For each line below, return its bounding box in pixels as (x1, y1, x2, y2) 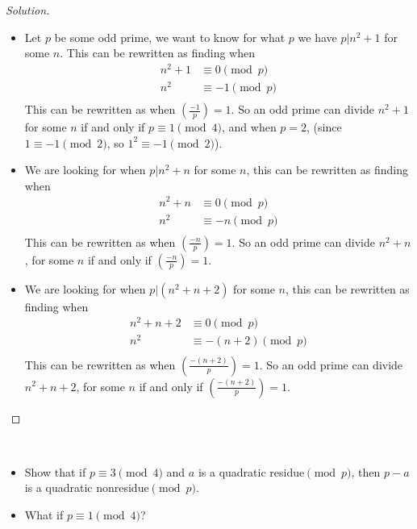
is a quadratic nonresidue (24, 479, 149, 496)
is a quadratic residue (198, 463, 305, 480)
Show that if (24, 463, 86, 480)
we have (298, 28, 337, 45)
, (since (306, 119, 342, 135)
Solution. (6, 2, 50, 18)
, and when (222, 119, 277, 135)
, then (351, 463, 381, 480)
